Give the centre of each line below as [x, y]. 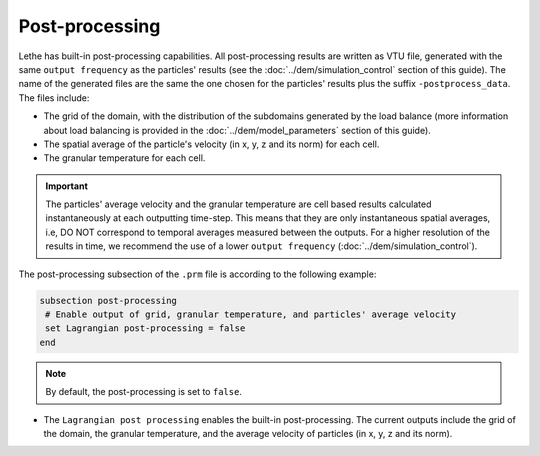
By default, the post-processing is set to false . [143, 392]
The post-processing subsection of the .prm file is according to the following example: [197, 274]
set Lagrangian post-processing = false [145, 328]
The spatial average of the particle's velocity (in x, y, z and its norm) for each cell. [211, 144]
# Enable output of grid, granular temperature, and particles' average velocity [251, 314]
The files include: [54, 97]
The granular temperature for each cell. [124, 158]
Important [67, 186]
